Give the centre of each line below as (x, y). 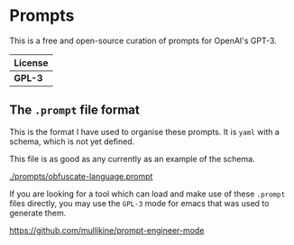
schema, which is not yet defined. (72, 141)
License (31, 62)
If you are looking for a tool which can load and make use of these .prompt (147, 194)
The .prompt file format (74, 110)
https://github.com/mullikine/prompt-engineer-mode (107, 230)
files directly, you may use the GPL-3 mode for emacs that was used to (139, 203)
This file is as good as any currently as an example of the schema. (132, 159)
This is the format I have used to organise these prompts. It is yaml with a (144, 132)
